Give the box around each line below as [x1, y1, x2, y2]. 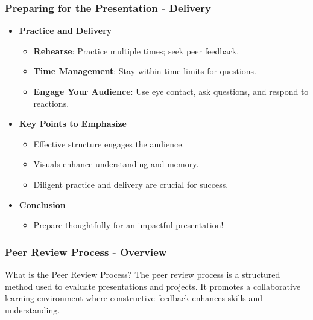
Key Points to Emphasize [19, 117, 127, 130]
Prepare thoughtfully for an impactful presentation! [33, 219, 224, 231]
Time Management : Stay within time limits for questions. [33, 65, 257, 77]
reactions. [33, 97, 69, 109]
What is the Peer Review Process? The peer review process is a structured [5, 267, 280, 280]
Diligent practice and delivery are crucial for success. [33, 178, 229, 190]
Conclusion [19, 198, 66, 211]
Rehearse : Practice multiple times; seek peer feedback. [33, 44, 239, 57]
